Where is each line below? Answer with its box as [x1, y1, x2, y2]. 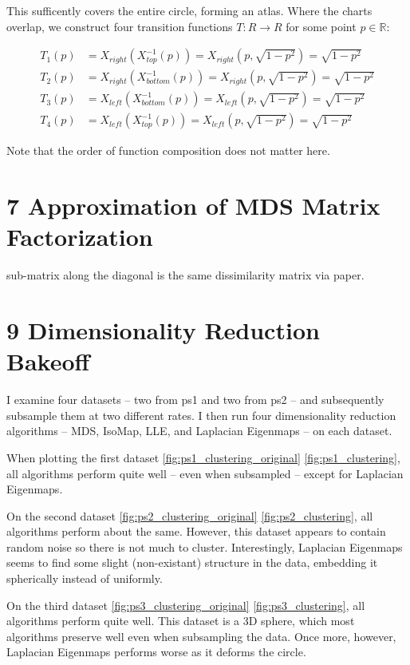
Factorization [6, 220, 153, 253]
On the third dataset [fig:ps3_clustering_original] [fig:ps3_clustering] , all [6, 596, 365, 613]
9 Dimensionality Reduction [6, 314, 320, 346]
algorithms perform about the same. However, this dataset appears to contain [6, 523, 386, 540]
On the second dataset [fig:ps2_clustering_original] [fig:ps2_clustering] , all [6, 507, 373, 524]
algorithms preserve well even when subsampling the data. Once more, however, [6, 627, 396, 644]
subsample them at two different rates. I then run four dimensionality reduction [6, 406, 396, 423]
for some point [286, 18, 357, 34]
